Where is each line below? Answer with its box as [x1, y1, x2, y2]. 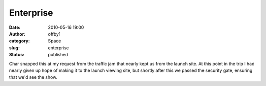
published [48, 52, 68, 58]
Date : [9, 24, 21, 30]
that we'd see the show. [9, 74, 58, 80]
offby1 [48, 31, 61, 37]
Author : [9, 31, 26, 37]
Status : [9, 52, 25, 58]
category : [9, 38, 30, 44]
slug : [9, 44, 20, 51]
